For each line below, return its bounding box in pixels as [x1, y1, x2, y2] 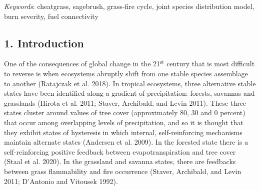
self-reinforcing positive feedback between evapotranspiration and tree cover [4, 146, 236, 157]
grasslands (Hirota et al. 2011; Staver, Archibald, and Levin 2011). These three [4, 97, 246, 108]
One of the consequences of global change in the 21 [4, 58, 160, 69]
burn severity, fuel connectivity [4, 10, 98, 21]
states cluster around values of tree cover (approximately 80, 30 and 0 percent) [4, 107, 245, 118]
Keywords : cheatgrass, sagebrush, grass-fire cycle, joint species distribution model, [4, 1, 254, 11]
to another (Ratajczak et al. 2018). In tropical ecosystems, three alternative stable [4, 78, 256, 88]
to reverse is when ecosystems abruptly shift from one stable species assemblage [4, 68, 248, 78]
